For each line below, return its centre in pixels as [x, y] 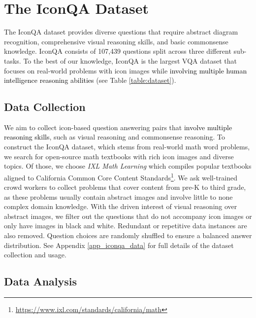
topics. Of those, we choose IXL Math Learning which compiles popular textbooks [128, 166]
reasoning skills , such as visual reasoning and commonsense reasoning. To [114, 137]
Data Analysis [41, 281]
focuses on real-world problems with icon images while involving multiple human [126, 70]
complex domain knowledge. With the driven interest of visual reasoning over [121, 206]
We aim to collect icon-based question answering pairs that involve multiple [118, 127]
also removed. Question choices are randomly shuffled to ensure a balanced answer [128, 235]
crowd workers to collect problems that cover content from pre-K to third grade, [125, 187]
